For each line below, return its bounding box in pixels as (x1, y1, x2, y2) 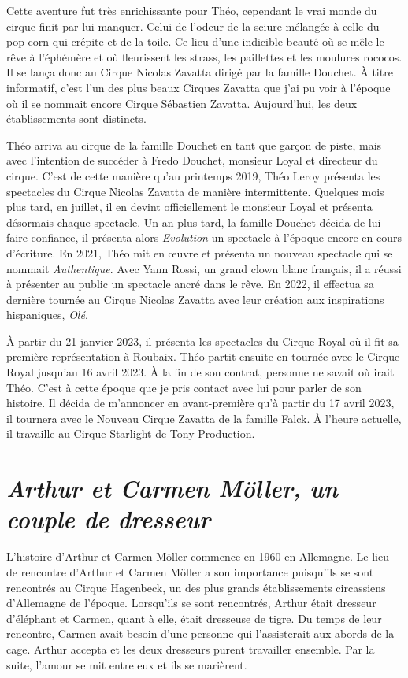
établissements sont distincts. (6, 110, 147, 127)
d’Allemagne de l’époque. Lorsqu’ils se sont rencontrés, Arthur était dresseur (6, 595, 376, 611)
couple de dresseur (6, 502, 211, 535)
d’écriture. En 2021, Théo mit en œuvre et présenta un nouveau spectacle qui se (6, 244, 393, 261)
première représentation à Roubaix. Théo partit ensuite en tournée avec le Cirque (6, 348, 400, 365)
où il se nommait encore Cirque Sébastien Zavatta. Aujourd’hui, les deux (6, 94, 358, 111)
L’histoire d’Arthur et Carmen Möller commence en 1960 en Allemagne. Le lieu (6, 548, 389, 565)
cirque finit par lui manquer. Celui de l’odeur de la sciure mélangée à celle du (6, 17, 380, 34)
